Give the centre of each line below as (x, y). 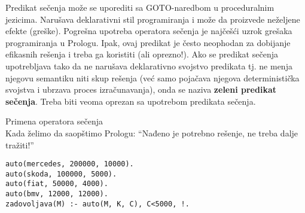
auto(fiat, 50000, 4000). (57, 184)
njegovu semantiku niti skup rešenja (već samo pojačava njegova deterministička (152, 77)
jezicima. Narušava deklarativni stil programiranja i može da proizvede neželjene (153, 19)
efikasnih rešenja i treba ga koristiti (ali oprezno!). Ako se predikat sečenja (142, 54)
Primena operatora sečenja (54, 121)
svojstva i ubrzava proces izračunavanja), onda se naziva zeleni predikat (141, 89)
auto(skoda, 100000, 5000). (61, 174)
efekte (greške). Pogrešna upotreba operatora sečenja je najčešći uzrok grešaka (149, 31)
